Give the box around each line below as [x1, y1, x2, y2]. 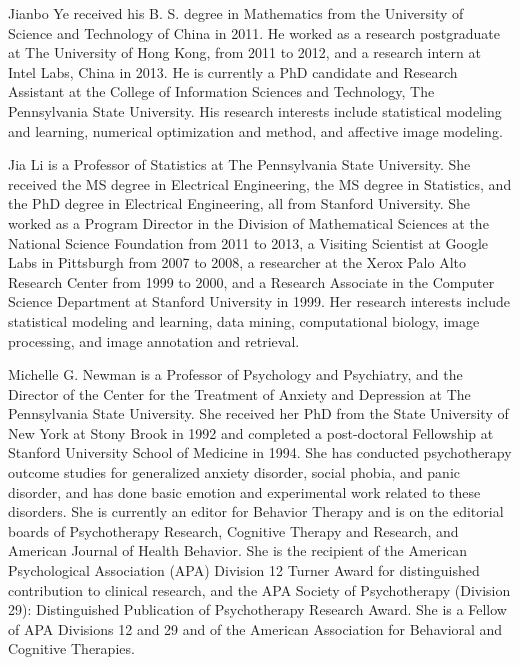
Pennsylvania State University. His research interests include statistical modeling [8, 100, 502, 121]
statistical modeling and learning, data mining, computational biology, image [8, 310, 480, 331]
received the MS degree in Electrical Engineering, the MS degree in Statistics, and [8, 173, 512, 194]
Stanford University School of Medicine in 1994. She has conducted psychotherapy [8, 442, 512, 463]
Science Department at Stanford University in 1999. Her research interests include [8, 291, 511, 312]
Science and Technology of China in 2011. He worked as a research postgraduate [8, 22, 500, 43]
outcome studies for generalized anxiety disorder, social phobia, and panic [8, 462, 460, 483]
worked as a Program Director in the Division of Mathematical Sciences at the [8, 212, 489, 233]
